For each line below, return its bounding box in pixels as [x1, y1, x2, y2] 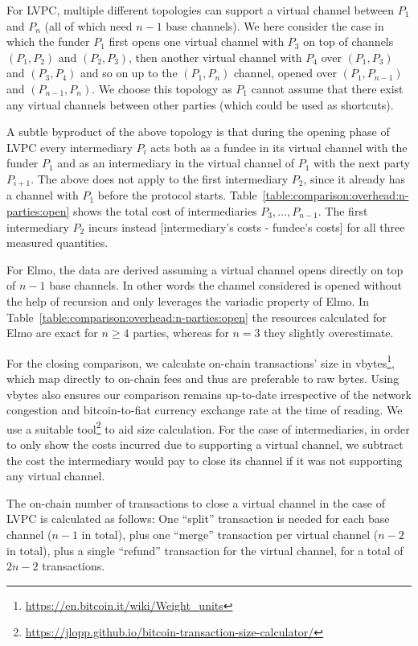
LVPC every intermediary [6, 138, 133, 155]
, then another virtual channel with [129, 48, 302, 65]
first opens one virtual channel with [109, 33, 285, 50]
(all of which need [44, 17, 133, 34]
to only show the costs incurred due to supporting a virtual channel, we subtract [6, 436, 404, 453]
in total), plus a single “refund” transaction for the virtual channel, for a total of [6, 541, 404, 558]
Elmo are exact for [6, 324, 98, 341]
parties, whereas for [133, 324, 229, 341]
